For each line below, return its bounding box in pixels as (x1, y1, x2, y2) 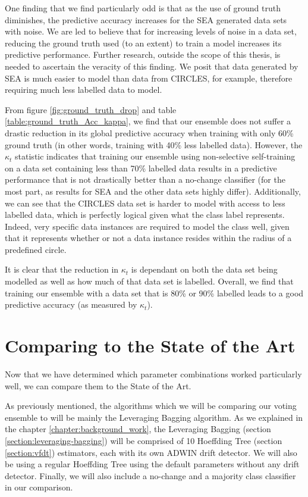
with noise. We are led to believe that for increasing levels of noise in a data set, (5, 25, 297, 37)
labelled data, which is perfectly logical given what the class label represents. (5, 208, 285, 221)
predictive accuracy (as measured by (5, 298, 137, 311)
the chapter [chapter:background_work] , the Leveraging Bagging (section (5, 423, 271, 435)
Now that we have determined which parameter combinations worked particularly (5, 367, 302, 380)
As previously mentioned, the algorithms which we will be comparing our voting (5, 399, 297, 412)
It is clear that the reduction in (5, 263, 119, 276)
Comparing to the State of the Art (5, 333, 296, 358)
